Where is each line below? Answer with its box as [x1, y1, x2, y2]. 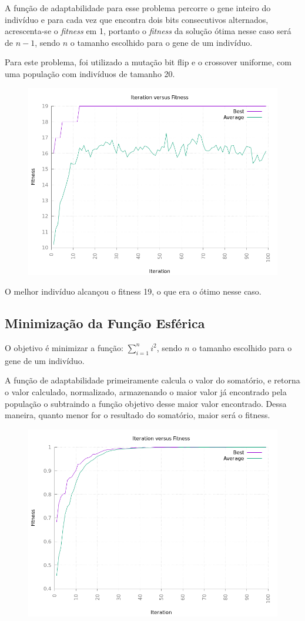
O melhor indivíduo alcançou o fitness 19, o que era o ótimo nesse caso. [5, 285, 262, 298]
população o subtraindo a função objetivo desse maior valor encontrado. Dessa [5, 397, 287, 409]
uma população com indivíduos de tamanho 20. [5, 67, 175, 79]
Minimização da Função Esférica [5, 314, 205, 332]
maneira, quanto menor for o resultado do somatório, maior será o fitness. [5, 409, 270, 421]
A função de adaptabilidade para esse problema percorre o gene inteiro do [5, 2, 271, 14]
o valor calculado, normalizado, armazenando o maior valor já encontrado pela [5, 385, 287, 398]
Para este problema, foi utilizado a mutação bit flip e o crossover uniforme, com [5, 56, 291, 68]
